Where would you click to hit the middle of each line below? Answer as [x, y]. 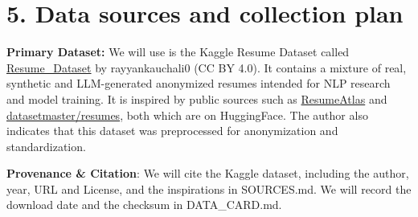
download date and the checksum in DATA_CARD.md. [144, 205]
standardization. [46, 146]
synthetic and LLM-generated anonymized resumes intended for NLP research [199, 83]
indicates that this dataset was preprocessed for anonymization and [172, 131]
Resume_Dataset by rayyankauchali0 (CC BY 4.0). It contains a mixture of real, [207, 67]
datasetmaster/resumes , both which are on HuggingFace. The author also [187, 115]
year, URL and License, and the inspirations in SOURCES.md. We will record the [209, 188]
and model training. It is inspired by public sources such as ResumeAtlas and [197, 98]
